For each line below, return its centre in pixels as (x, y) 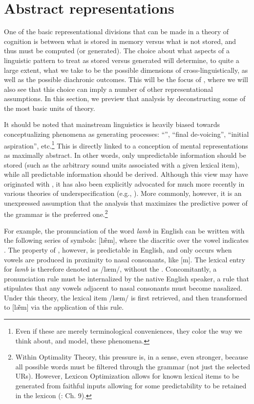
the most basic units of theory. (50, 108)
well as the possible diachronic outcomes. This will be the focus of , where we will (126, 79)
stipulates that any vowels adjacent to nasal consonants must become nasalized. (123, 288)
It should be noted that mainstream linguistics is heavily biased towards (112, 124)
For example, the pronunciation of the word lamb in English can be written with (124, 230)
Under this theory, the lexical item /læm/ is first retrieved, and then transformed (126, 297)
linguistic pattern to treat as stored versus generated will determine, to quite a (122, 60)
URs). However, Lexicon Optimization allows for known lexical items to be (127, 376)
